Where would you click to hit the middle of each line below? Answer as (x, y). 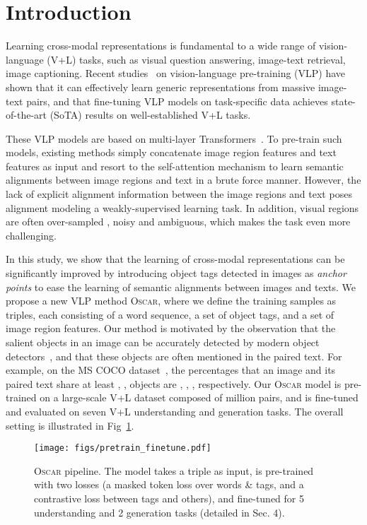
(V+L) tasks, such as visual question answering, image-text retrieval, (196, 59)
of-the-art (26, 115)
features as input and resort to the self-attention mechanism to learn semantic (175, 166)
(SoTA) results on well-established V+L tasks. (150, 115)
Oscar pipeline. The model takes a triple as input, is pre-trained (174, 470)
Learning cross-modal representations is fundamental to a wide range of (161, 46)
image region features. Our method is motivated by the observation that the (171, 328)
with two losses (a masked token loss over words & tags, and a (169, 484)
